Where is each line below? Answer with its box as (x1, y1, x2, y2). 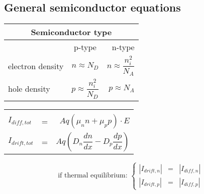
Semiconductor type (31, 26, 112, 38)
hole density (8, 83, 50, 95)
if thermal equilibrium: (58, 172, 128, 179)
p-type (74, 41, 96, 53)
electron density (8, 60, 64, 72)
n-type (112, 41, 135, 53)
